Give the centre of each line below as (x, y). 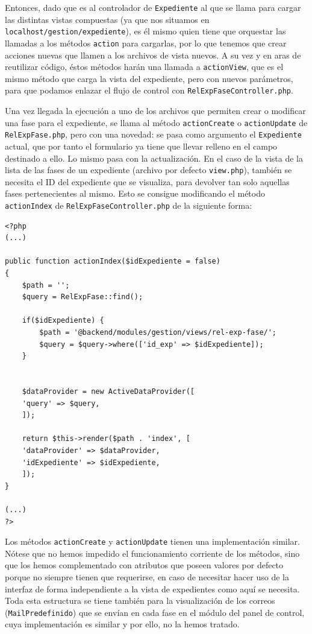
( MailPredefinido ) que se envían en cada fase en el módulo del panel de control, (155, 612)
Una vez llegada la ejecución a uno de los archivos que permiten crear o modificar (155, 111)
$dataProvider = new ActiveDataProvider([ (108, 391)
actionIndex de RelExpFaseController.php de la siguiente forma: (129, 205)
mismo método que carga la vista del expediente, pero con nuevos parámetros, (149, 78)
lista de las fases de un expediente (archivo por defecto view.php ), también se (148, 170)
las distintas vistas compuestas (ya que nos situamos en (107, 19)
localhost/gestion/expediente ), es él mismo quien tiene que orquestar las (145, 31)
